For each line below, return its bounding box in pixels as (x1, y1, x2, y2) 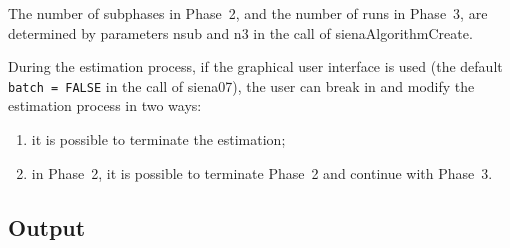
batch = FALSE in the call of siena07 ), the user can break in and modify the (8, 75, 475, 96)
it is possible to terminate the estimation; (31, 129, 286, 150)
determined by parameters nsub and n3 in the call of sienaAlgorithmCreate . (8, 22, 473, 43)
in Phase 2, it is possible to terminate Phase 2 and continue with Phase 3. (31, 162, 493, 183)
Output (8, 211, 86, 242)
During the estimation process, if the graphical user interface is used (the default (8, 56, 503, 77)
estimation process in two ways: (8, 95, 202, 116)
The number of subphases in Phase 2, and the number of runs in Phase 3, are (8, 3, 488, 23)
